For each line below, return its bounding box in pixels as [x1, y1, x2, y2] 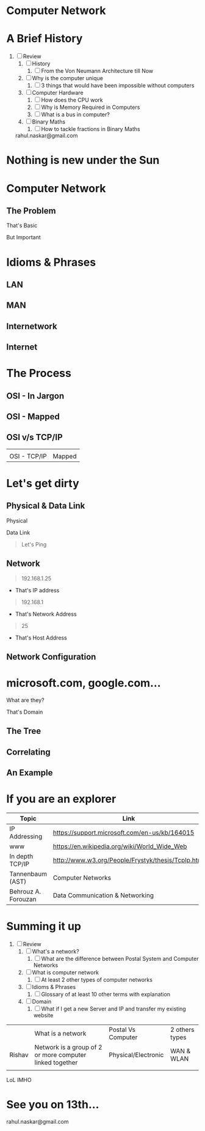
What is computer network [32, 969, 99, 976]
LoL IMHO [6, 1077, 32, 1084]
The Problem [6, 206, 56, 216]
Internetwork [6, 321, 57, 331]
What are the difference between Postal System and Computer [41, 955, 199, 963]
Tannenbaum [9, 870, 48, 878]
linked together [34, 1058, 78, 1067]
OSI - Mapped [6, 411, 60, 422]
